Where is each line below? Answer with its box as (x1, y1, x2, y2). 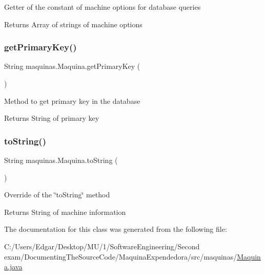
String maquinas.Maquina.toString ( (4, 155, 118, 165)
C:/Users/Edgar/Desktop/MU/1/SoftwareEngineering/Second (4, 241, 200, 251)
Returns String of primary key (4, 113, 99, 123)
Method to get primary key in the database (4, 95, 140, 106)
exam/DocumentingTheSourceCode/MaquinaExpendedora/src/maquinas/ (4, 251, 237, 262)
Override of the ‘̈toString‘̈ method (4, 189, 110, 200)
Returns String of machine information (4, 206, 126, 217)
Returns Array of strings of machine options (4, 19, 142, 29)
